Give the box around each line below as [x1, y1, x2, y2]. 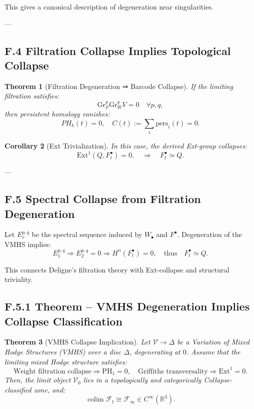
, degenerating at [129, 346, 180, 356]
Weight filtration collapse [13, 367, 91, 375]
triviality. [4, 274, 33, 284]
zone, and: [33, 384, 65, 394]
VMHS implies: [4, 239, 51, 249]
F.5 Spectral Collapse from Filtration [4, 191, 201, 206]
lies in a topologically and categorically [83, 374, 201, 385]
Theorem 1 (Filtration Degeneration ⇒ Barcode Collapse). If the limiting [4, 80, 233, 91]
